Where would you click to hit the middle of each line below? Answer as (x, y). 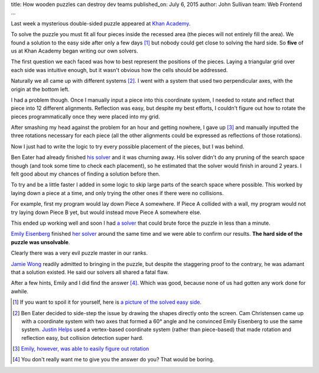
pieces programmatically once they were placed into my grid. (85, 116)
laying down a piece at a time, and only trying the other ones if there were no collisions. (117, 193)
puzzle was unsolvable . (40, 242)
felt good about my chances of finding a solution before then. (86, 174)
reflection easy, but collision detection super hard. (83, 338)
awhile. (20, 291)
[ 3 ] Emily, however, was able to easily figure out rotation (81, 349)
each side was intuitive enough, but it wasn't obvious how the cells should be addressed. (119, 70)
